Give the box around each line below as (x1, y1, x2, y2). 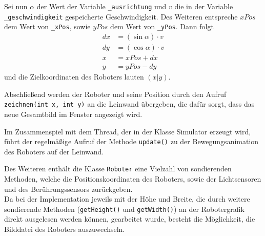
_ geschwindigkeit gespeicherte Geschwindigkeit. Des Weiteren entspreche (4, 11, 238, 22)
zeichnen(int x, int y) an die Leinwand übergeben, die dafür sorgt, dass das (4, 99, 255, 109)
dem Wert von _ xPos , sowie (4, 21, 91, 32)
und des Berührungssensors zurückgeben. (4, 183, 133, 194)
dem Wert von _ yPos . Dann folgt (110, 21, 214, 32)
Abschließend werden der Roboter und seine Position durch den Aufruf (4, 88, 227, 99)
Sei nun (4, 1, 28, 11)
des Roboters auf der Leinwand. (4, 146, 104, 156)
